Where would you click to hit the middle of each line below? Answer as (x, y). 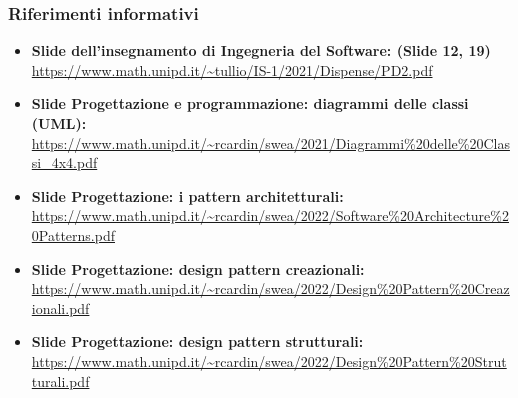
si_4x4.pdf (64, 162)
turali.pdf (60, 380)
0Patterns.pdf (73, 234)
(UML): (59, 123)
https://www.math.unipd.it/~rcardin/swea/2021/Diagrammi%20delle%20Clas (270, 142)
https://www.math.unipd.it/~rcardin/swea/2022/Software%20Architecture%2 (270, 215)
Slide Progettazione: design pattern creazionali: (198, 268)
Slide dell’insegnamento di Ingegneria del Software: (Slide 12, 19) (261, 50)
